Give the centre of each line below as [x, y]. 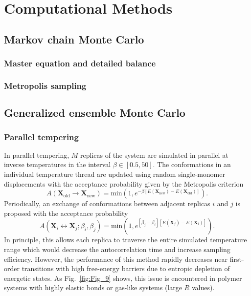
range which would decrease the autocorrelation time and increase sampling [117, 249]
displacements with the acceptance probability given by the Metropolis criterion [124, 183]
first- [237, 259]
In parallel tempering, [37, 155]
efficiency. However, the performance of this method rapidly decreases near [116, 259]
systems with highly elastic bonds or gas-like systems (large [93, 287]
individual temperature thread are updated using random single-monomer [114, 174]
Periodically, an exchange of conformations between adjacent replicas [107, 203]
